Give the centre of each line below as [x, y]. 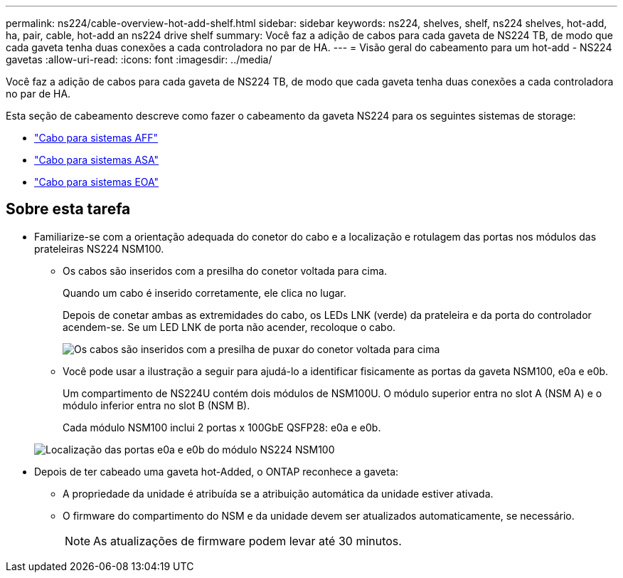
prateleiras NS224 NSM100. [99, 248]
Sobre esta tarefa [68, 209]
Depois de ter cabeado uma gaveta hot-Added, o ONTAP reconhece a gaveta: [217, 471]
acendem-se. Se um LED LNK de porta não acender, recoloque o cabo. [229, 327]
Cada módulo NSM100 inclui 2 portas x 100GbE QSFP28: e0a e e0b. [222, 427]
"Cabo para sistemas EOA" [97, 182]
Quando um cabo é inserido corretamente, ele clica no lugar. [204, 293]
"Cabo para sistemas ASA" [97, 160]
